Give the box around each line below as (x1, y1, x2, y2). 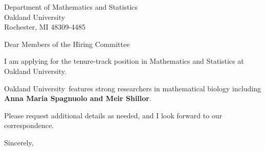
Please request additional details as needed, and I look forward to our (4, 110, 223, 120)
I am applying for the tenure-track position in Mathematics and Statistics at (4, 56, 244, 66)
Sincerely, (4, 137, 34, 147)
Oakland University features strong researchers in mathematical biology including (4, 83, 261, 93)
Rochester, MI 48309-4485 (4, 21, 85, 32)
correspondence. (4, 120, 54, 131)
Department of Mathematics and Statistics (4, 2, 138, 12)
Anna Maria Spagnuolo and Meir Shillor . (4, 93, 151, 104)
